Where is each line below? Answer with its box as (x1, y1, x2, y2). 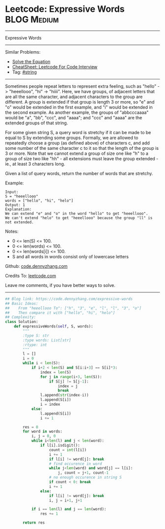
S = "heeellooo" (5, 194, 38, 199)
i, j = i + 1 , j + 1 (49, 498, 82, 503)
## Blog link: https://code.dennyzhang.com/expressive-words (5, 296, 133, 301)
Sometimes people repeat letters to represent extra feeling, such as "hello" (5, 83, 157, 89)
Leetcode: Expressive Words (5, 3, 125, 15)
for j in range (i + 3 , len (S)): (40, 374, 102, 379)
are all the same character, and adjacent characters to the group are (5, 94, 143, 100)
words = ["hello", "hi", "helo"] (5, 198, 74, 203)
